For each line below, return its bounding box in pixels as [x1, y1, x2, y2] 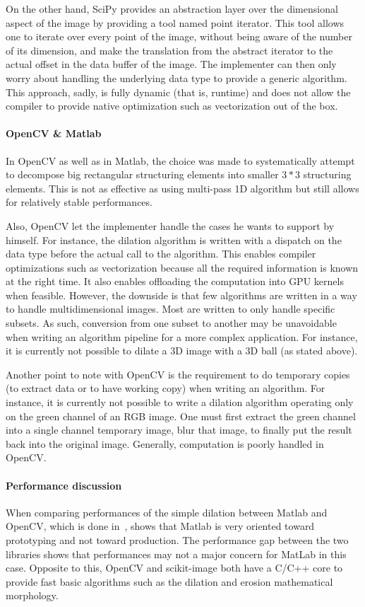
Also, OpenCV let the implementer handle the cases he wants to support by [6, 218, 335, 233]
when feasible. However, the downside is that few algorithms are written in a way [6, 287, 357, 302]
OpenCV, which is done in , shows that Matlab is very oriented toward [6, 519, 315, 533]
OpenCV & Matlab [6, 126, 102, 141]
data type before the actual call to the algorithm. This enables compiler [6, 246, 316, 261]
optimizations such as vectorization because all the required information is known [6, 260, 359, 274]
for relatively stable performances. [6, 195, 152, 209]
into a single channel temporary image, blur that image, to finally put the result [6, 422, 352, 437]
